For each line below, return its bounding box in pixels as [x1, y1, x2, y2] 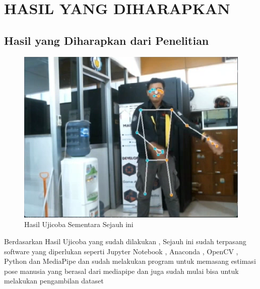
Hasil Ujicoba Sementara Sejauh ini [24, 219, 134, 230]
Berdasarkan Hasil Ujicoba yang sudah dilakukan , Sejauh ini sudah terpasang [4, 236, 246, 246]
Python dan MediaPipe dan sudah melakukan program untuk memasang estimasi [4, 256, 256, 266]
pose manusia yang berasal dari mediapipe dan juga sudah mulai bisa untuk [4, 265, 239, 276]
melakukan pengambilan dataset [4, 275, 104, 286]
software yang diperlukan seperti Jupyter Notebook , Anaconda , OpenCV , [4, 246, 238, 256]
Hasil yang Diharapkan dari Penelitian [4, 32, 209, 48]
